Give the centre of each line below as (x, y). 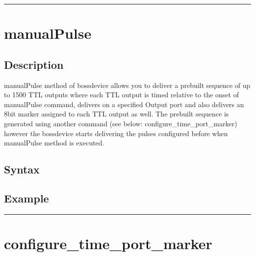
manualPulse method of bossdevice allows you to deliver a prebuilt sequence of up (127, 85)
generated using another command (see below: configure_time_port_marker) (121, 123)
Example (26, 198)
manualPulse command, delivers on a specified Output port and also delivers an (124, 104)
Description (34, 64)
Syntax (22, 169)
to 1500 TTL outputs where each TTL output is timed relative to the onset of (121, 95)
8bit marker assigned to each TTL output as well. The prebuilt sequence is (116, 114)
